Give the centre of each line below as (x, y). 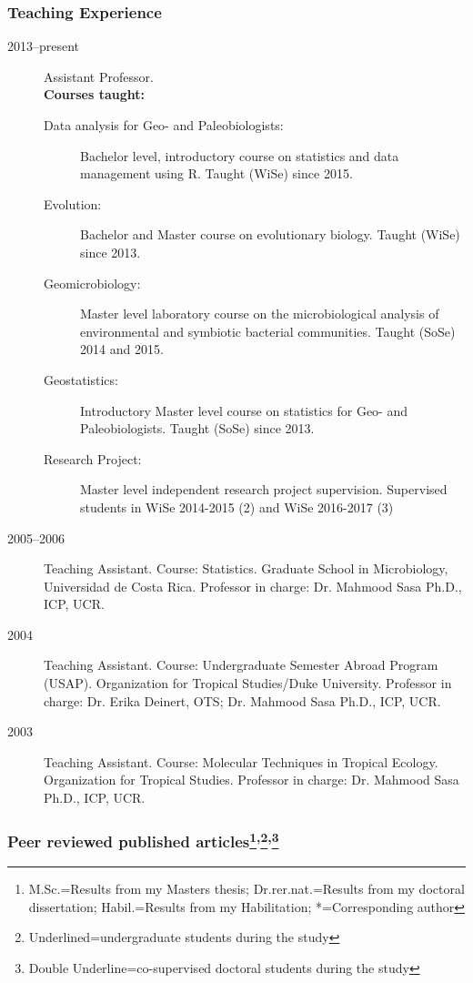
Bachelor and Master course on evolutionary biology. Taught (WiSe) (270, 234)
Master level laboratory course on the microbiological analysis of (260, 314)
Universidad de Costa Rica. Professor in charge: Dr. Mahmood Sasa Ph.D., (253, 586)
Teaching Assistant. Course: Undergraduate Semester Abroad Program (241, 665)
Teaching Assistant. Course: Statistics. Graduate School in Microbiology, (246, 568)
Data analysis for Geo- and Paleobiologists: (164, 125)
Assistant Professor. (99, 76)
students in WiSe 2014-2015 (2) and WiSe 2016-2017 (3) (237, 507)
